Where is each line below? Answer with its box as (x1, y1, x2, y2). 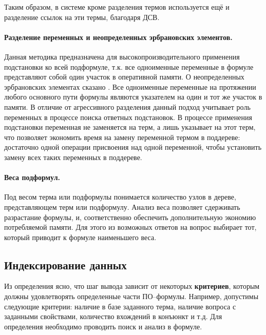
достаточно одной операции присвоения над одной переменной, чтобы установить (4, 142, 262, 152)
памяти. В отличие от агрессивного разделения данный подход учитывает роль (4, 101, 251, 112)
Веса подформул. (4, 172, 60, 183)
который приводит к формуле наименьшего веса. (4, 231, 157, 242)
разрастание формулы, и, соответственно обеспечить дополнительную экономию (4, 211, 256, 222)
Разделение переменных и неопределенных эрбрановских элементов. (4, 31, 233, 42)
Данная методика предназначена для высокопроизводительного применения (4, 51, 240, 62)
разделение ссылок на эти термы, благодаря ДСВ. (4, 11, 160, 22)
